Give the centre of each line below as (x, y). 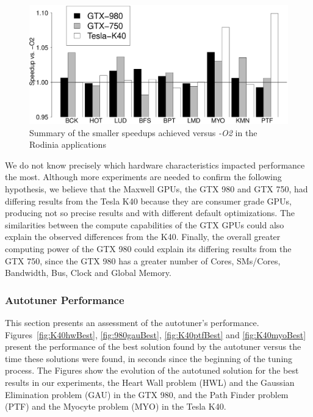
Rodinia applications (68, 144)
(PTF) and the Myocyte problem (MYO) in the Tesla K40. (116, 406)
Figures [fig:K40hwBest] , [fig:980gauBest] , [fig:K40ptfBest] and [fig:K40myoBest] (156, 334)
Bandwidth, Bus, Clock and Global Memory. (88, 273)
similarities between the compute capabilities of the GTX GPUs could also (145, 224)
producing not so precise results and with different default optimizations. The (150, 213)
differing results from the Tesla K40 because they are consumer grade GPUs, (148, 201)
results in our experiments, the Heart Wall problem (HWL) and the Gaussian (150, 382)
